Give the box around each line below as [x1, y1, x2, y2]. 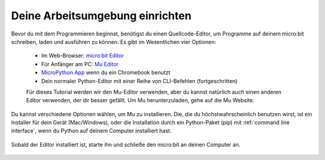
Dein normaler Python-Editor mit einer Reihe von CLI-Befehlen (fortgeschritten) [41, 77, 238, 84]
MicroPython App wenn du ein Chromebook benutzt [41, 69, 171, 76]
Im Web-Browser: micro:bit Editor [41, 52, 124, 60]
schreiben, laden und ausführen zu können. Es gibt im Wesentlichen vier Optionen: [11, 38, 217, 45]
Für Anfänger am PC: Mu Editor [41, 60, 119, 67]
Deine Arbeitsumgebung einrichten [11, 9, 192, 22]
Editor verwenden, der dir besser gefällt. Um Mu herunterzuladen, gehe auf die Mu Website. [26, 97, 255, 104]
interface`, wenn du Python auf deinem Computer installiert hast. [11, 127, 172, 135]
